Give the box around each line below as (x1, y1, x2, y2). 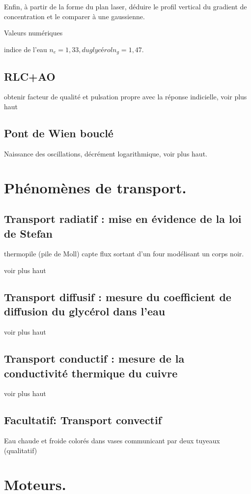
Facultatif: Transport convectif (4, 412, 162, 428)
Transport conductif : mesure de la (4, 351, 185, 366)
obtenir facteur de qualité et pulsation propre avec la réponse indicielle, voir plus (4, 92, 247, 102)
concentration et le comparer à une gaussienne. (4, 11, 145, 21)
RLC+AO (4, 68, 56, 84)
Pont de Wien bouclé (4, 125, 113, 141)
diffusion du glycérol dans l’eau (4, 304, 166, 319)
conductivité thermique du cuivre (4, 365, 178, 380)
